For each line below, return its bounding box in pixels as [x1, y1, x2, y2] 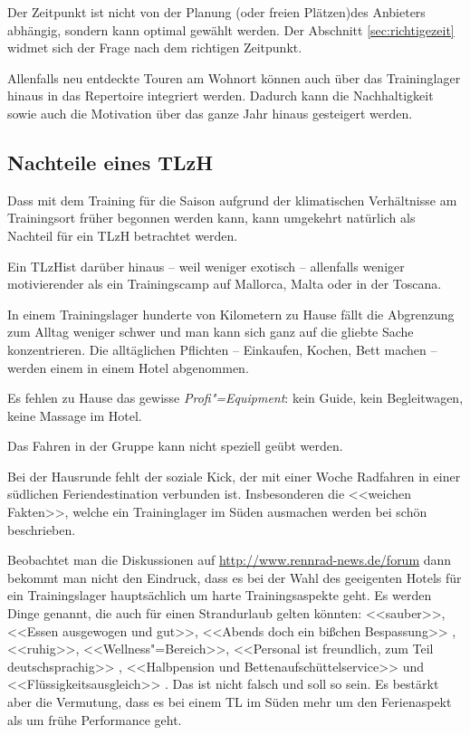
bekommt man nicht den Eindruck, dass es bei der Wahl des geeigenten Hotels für [7, 568, 462, 587]
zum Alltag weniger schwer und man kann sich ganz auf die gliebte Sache [7, 322, 414, 341]
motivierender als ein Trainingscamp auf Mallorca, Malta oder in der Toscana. [7, 274, 442, 293]
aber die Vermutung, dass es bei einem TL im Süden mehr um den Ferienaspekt [7, 692, 452, 711]
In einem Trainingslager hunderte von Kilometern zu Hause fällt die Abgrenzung [7, 304, 455, 323]
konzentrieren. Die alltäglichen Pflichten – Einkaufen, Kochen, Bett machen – [7, 339, 437, 358]
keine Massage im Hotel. [7, 406, 142, 425]
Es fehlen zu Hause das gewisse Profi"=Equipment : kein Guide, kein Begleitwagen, [7, 388, 464, 407]
